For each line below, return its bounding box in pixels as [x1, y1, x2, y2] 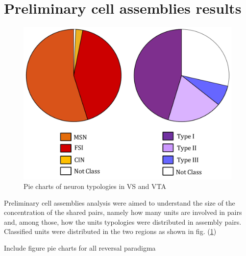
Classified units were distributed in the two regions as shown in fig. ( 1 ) [4, 226, 217, 236]
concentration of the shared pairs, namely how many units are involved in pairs [4, 207, 242, 217]
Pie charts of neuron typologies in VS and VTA [24, 181, 166, 191]
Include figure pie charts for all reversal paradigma [4, 243, 156, 253]
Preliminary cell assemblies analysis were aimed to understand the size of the [4, 197, 235, 208]
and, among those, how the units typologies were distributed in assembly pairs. [4, 216, 242, 227]
